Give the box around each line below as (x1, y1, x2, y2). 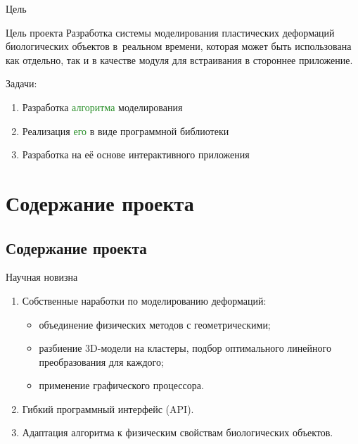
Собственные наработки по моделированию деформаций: (22, 293, 267, 307)
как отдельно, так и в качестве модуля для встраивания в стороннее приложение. (6, 52, 353, 67)
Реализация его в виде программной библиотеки (22, 123, 229, 138)
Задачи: (6, 76, 37, 91)
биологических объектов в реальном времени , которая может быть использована (6, 39, 352, 53)
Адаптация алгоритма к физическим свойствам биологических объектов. (22, 425, 333, 440)
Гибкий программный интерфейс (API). (22, 401, 194, 416)
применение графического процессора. (39, 378, 204, 393)
